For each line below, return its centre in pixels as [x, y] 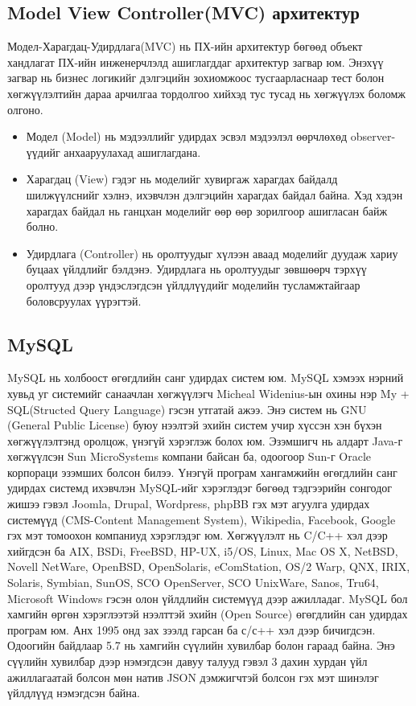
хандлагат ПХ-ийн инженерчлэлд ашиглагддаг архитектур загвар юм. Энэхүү [196, 62]
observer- [373, 136]
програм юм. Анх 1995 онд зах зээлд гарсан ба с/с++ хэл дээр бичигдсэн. [192, 629]
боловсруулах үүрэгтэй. [84, 300]
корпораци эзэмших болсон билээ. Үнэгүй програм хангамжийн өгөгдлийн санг [202, 472]
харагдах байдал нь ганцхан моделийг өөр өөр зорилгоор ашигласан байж [207, 210]
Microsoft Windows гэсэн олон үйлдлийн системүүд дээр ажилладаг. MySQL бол [208, 598]
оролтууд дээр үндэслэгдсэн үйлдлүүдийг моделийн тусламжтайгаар [193, 284]
